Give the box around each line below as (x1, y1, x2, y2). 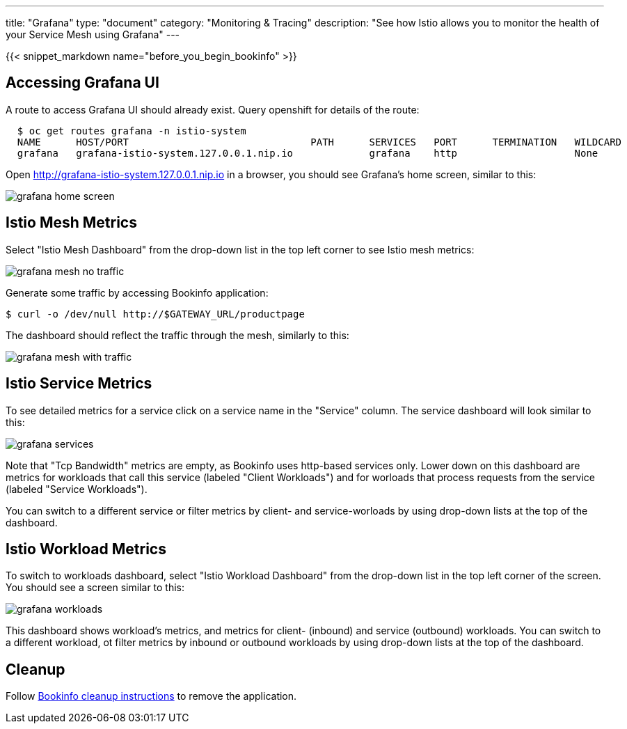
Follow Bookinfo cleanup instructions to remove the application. (6, 690, 297, 703)
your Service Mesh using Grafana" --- (6, 29, 180, 40)
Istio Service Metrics (6, 375, 152, 393)
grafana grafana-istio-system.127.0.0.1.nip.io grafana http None (17, 147, 598, 159)
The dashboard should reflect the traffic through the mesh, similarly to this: (6, 329, 349, 341)
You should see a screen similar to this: (6, 581, 185, 594)
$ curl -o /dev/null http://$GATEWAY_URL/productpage (6, 308, 305, 320)
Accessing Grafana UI (6, 74, 159, 92)
